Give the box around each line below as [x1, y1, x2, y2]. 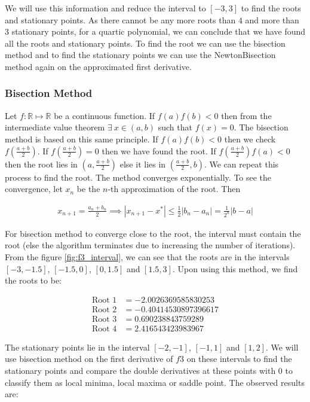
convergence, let [5, 182, 63, 195]
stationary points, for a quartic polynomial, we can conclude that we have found [11, 25, 306, 38]
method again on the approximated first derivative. [5, 60, 192, 72]
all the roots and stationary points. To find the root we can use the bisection [5, 36, 286, 49]
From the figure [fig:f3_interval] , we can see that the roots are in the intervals [5, 250, 290, 263]
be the [76, 182, 100, 195]
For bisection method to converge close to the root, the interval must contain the [5, 227, 301, 239]
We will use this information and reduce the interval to [5, 2, 206, 14]
